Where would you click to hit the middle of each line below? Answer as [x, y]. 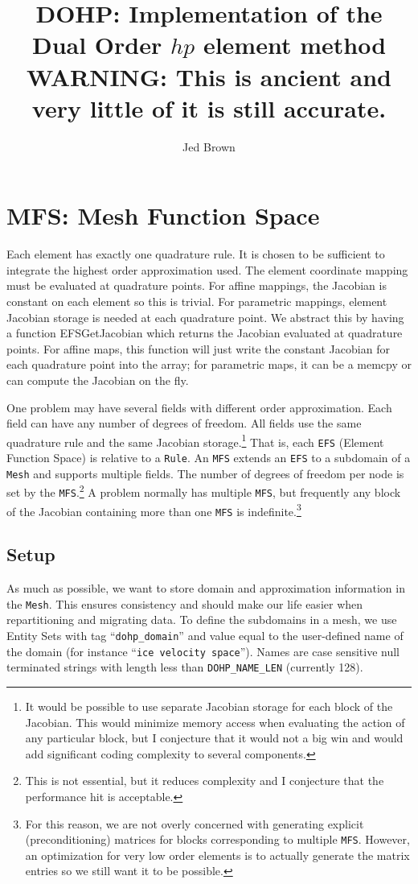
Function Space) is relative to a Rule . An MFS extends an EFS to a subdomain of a [209, 458]
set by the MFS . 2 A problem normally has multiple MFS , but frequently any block [204, 491]
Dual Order [97, 45]
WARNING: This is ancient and [209, 76]
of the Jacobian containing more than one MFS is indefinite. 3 [154, 510]
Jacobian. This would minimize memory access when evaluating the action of [215, 722]
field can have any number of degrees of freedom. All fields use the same [184, 423]
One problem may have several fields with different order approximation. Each [199, 407]
